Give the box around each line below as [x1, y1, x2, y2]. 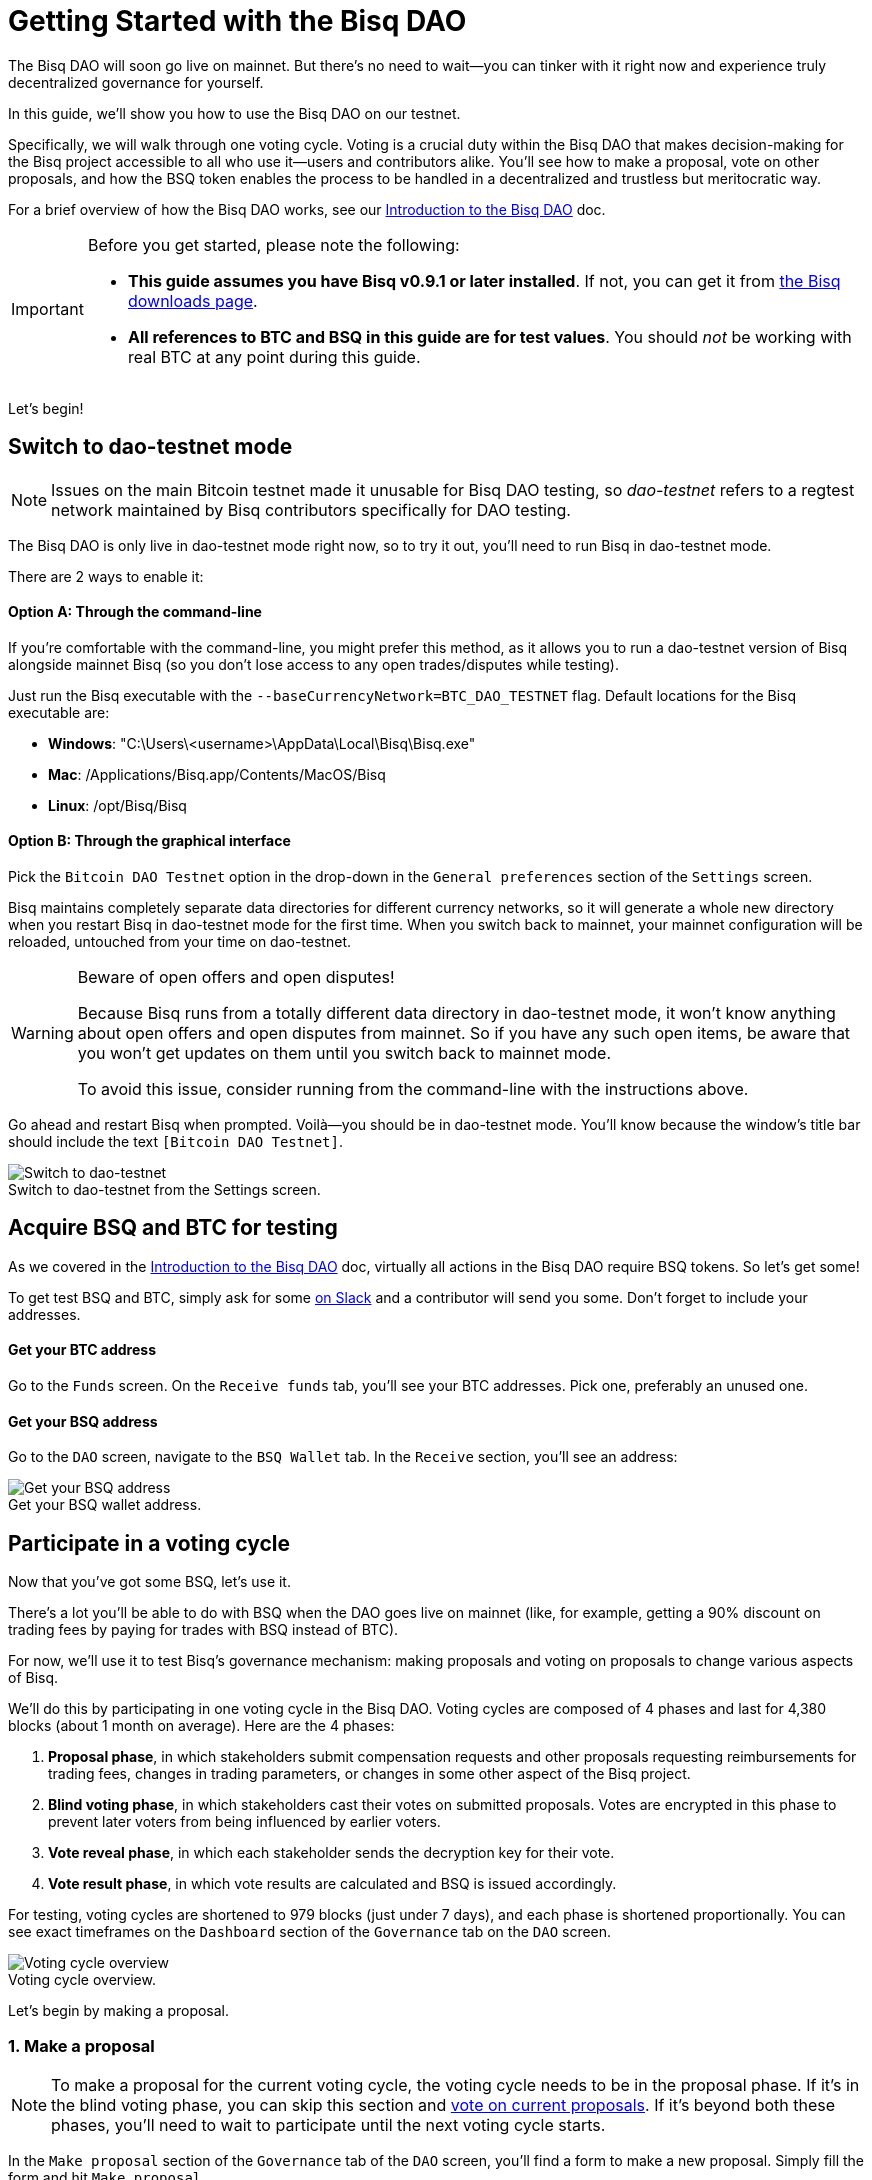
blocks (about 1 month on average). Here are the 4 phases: [8, 1717, 395, 1735]
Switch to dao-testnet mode [8, 434, 293, 460]
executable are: [8, 703, 110, 721]
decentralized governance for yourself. [8, 73, 264, 91]
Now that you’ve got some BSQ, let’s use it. [8, 1573, 291, 1591]
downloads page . [127, 290, 258, 311]
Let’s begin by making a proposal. [8, 2002, 230, 2020]
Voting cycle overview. [8, 1971, 156, 1989]
